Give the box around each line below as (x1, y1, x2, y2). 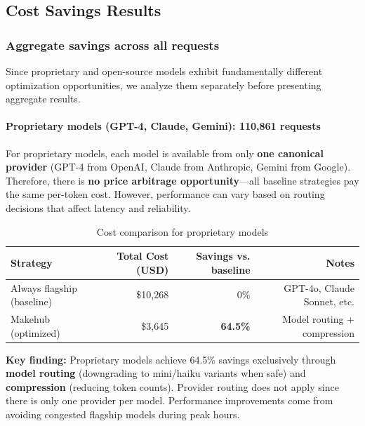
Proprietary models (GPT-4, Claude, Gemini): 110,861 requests (6, 119, 321, 133)
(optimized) (11, 325, 60, 340)
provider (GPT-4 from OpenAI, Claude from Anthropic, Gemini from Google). (6, 159, 351, 174)
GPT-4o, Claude (284, 280, 354, 295)
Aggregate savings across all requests (6, 36, 220, 53)
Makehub (11, 312, 51, 326)
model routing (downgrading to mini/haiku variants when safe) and (6, 366, 306, 380)
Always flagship (11, 280, 78, 295)
